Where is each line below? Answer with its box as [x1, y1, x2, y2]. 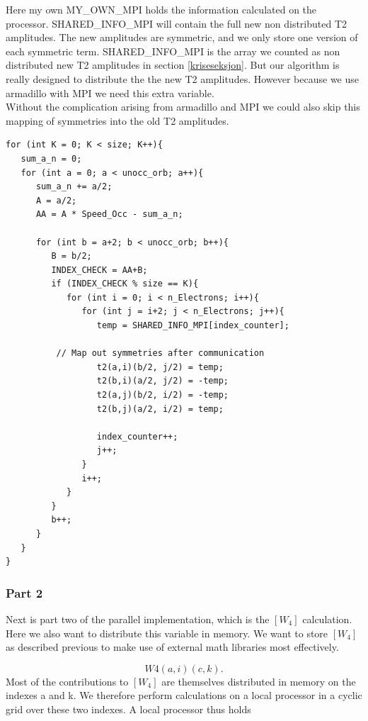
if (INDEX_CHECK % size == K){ [51, 279, 199, 289]
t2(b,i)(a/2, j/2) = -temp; [96, 376, 229, 386]
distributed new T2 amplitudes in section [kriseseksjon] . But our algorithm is [6, 57, 340, 72]
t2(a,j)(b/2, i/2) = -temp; [96, 390, 229, 401]
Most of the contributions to [6, 674, 129, 688]
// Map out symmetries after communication [56, 348, 265, 359]
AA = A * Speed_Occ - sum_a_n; [35, 209, 183, 220]
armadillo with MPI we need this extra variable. [6, 85, 214, 100]
